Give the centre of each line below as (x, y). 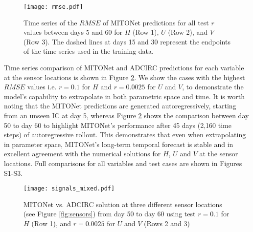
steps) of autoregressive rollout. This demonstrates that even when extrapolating (125, 135)
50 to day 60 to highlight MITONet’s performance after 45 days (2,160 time (118, 125)
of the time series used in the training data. (89, 51)
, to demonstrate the (213, 87)
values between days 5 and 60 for (73, 32)
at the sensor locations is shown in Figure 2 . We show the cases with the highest (125, 77)
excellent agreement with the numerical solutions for (82, 154)
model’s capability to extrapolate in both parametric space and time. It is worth (124, 96)
